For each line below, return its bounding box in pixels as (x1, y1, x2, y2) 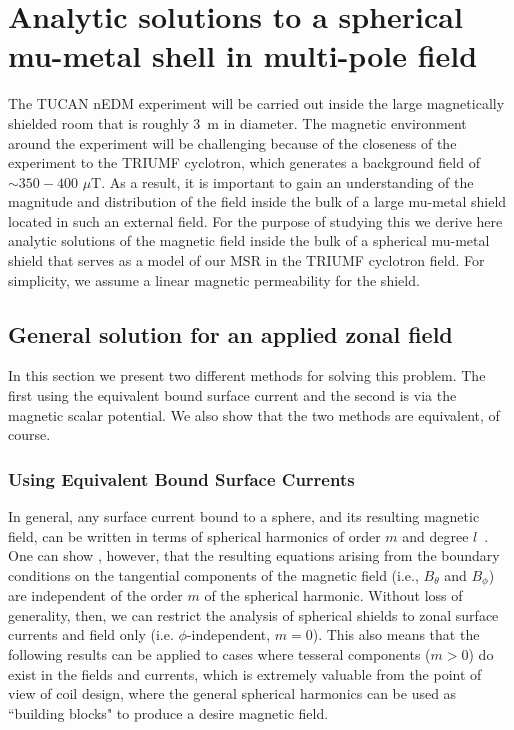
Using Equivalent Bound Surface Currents (8, 466, 355, 491)
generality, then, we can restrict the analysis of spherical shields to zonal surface (8, 604, 499, 625)
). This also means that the (312, 624, 480, 645)
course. (8, 424, 51, 445)
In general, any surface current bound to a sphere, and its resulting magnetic (8, 506, 480, 527)
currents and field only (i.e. (8, 624, 174, 645)
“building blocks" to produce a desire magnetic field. (8, 702, 329, 723)
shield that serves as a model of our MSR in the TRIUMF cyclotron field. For (8, 250, 485, 271)
